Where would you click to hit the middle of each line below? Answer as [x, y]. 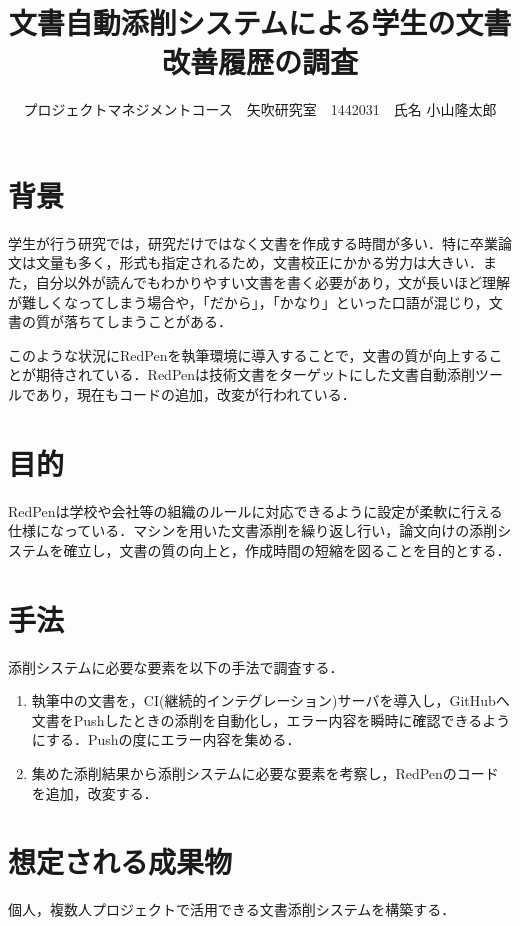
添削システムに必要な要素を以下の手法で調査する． [176, 666]
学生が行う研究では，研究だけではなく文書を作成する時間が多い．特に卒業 [253, 242]
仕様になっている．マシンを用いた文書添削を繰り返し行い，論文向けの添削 [253, 530]
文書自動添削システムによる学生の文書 [260, 22]
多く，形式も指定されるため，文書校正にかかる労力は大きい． [280, 262]
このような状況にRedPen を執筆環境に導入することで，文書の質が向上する [248, 354]
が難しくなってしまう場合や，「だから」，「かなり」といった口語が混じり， [248, 301]
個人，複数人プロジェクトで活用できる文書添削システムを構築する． [232, 909]
